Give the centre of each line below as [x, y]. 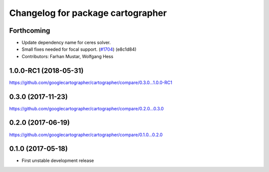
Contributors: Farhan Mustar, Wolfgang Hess [67, 56]
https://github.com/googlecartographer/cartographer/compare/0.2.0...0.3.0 [86, 108]
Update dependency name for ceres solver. [66, 43]
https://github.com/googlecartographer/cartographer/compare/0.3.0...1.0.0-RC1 [91, 83]
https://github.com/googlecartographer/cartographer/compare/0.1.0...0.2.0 [86, 135]
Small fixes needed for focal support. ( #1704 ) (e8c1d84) [79, 49]
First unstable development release [58, 161]
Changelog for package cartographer [88, 13]
